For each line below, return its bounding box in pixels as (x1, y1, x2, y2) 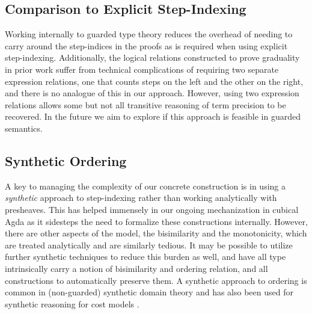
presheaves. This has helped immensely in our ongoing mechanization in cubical (5, 203, 299, 215)
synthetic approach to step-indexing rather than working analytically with (5, 191, 277, 204)
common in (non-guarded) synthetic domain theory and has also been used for (5, 286, 293, 298)
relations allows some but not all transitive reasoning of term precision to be (5, 98, 286, 111)
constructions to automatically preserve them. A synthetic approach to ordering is (5, 274, 307, 286)
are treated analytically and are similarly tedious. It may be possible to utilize (5, 238, 293, 251)
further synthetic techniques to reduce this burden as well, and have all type (5, 250, 286, 263)
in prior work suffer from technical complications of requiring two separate (5, 63, 279, 75)
